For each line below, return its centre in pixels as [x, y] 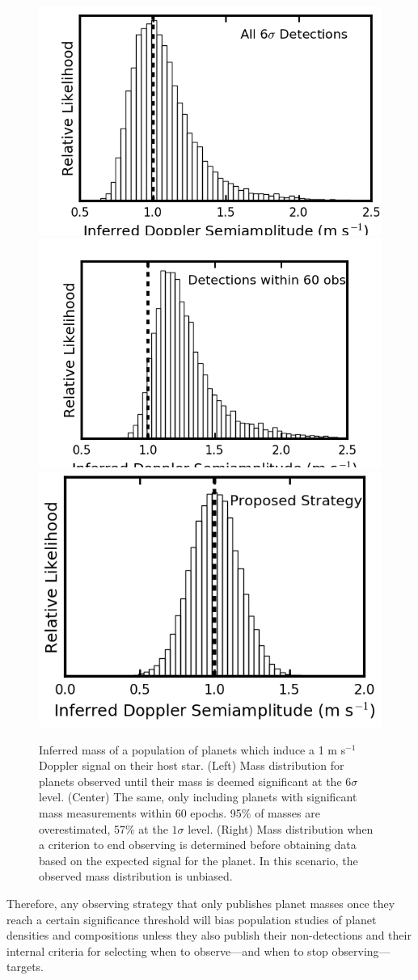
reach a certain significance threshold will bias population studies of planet [192, 919]
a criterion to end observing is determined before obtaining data [198, 845]
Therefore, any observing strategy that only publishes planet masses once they [201, 904]
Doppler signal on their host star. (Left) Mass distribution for [192, 765]
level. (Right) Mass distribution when [281, 828]
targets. [25, 967]
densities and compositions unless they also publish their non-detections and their [209, 935]
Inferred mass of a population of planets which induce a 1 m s [192, 749]
